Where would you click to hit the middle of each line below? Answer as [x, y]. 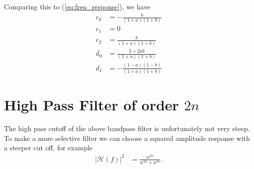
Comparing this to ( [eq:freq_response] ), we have [77, 6]
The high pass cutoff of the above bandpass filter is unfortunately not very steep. [127, 128]
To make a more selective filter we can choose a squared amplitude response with [127, 138]
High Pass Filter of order [92, 105]
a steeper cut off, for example [49, 148]
